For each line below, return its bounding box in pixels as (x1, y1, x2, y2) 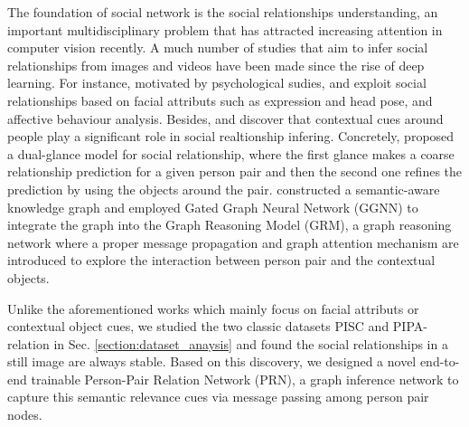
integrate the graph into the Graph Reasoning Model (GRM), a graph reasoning (7, 215, 452, 234)
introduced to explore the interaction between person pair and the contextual (7, 251, 436, 270)
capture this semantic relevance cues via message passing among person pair (7, 387, 429, 406)
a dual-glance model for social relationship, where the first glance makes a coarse (7, 144, 455, 163)
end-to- (419, 352, 460, 371)
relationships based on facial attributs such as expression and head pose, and (7, 90, 433, 109)
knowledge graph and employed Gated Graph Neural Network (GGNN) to (7, 197, 418, 216)
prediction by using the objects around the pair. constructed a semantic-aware (7, 179, 440, 198)
